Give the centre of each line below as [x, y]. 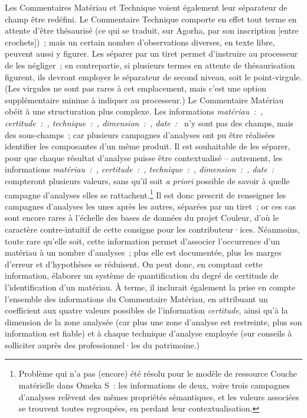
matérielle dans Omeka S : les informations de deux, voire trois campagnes [154, 385]
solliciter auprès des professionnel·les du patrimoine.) [102, 344]
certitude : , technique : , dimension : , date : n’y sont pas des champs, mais [149, 123]
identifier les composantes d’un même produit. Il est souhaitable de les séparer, [148, 146]
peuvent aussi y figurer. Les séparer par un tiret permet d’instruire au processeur [151, 53]
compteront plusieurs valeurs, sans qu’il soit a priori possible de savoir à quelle [147, 180]
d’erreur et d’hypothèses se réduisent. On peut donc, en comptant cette [134, 264]
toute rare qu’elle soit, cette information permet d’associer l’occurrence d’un [143, 241]
